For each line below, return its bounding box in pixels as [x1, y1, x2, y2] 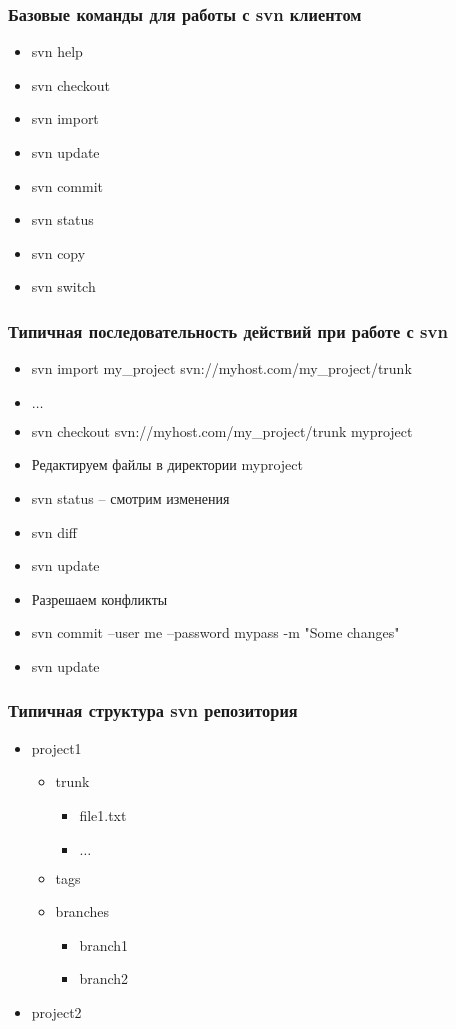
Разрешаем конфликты [31, 588, 168, 609]
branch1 [79, 934, 129, 955]
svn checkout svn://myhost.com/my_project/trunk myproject [31, 420, 413, 441]
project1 [31, 737, 82, 758]
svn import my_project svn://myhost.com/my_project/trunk [31, 358, 412, 379]
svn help [31, 41, 83, 62]
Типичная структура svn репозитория [8, 698, 298, 723]
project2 [31, 1001, 82, 1022]
